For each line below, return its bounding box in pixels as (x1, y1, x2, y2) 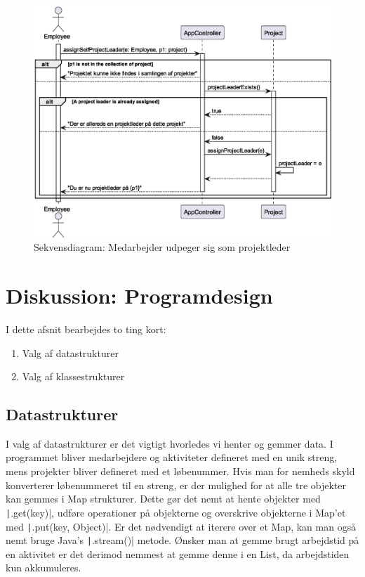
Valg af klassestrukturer (22, 369, 125, 384)
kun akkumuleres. (6, 560, 81, 575)
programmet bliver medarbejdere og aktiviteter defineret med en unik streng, (6, 450, 338, 465)
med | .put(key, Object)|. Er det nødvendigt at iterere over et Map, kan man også (6, 519, 357, 533)
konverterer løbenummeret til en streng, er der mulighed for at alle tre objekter (6, 477, 347, 492)
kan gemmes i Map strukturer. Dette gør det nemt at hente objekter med (6, 491, 321, 506)
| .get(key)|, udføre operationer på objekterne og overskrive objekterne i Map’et (6, 505, 346, 519)
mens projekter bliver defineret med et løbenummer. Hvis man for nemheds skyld (6, 464, 355, 479)
